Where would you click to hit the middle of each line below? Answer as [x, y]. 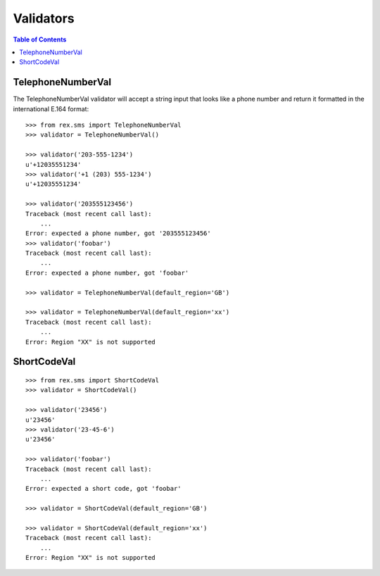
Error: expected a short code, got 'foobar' [104, 489]
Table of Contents [40, 39]
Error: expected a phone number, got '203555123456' [118, 233]
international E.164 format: [51, 108]
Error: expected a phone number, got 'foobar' [107, 273]
